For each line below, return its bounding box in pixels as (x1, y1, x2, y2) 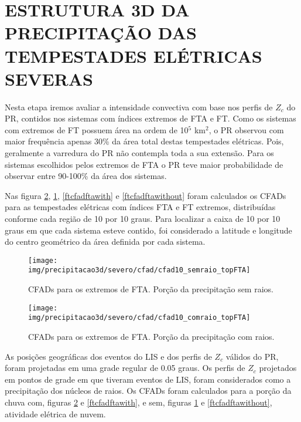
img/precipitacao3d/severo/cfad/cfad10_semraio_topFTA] (28, 266, 251, 275)
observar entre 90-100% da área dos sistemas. (5, 170, 167, 182)
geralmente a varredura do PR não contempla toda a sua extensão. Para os (5, 147, 274, 159)
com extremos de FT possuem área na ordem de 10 (5, 123, 189, 136)
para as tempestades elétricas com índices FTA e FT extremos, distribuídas (5, 201, 276, 213)
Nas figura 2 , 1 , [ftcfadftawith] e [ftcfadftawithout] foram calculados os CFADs (5, 189, 286, 201)
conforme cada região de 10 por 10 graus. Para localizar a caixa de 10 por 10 (5, 212, 281, 225)
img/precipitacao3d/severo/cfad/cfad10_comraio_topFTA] (28, 313, 251, 322)
